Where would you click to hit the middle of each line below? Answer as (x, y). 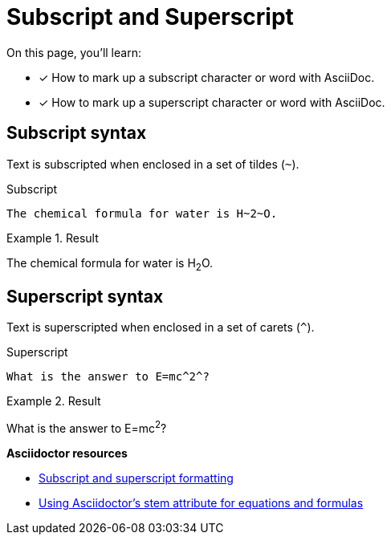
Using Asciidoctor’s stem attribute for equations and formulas (201, 502)
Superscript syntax (85, 296)
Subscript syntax (77, 133)
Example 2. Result (54, 401)
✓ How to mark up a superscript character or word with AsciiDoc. (212, 102)
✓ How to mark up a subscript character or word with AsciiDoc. (207, 77)
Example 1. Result (53, 238)
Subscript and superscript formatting (136, 478)
